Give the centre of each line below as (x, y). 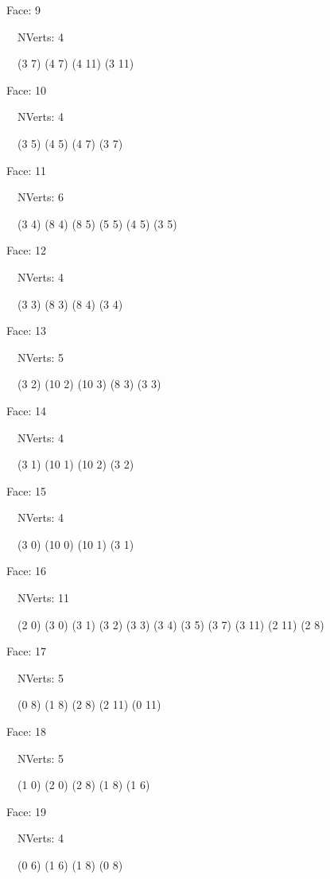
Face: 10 (26, 89)
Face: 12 (26, 250)
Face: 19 (26, 811)
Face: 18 (26, 731)
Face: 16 (26, 571)
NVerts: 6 (41, 197)
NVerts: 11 (43, 598)
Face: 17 (26, 651)
